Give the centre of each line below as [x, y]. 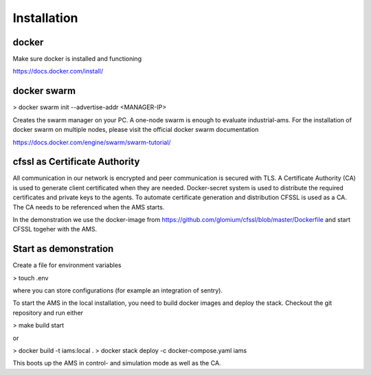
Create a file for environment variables [67, 265]
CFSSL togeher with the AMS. [55, 229]
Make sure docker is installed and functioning [77, 59]
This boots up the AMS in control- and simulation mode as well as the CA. [117, 363]
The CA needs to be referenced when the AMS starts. [89, 207]
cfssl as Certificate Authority [76, 162]
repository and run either [48, 312]
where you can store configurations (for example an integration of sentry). [118, 291]
